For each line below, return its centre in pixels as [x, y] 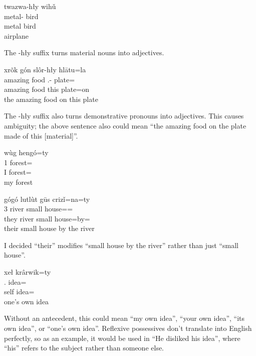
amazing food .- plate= [40, 79]
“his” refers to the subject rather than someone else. [84, 348]
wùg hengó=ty [26, 152]
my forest [19, 182]
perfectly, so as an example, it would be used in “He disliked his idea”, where [122, 338]
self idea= [19, 291]
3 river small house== [39, 209]
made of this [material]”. [41, 135]
